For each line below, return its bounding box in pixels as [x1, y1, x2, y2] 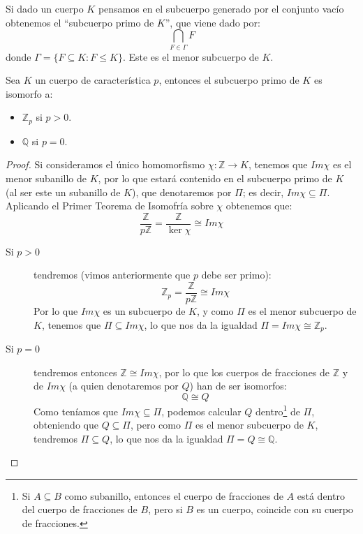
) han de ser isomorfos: [189, 378, 287, 393]
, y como [197, 304, 234, 318]
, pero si [148, 502, 183, 517]
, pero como [131, 417, 181, 432]
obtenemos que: [225, 198, 292, 213]
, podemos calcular [161, 403, 242, 418]
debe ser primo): [201, 267, 272, 282]
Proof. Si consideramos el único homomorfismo [6, 157, 205, 172]
